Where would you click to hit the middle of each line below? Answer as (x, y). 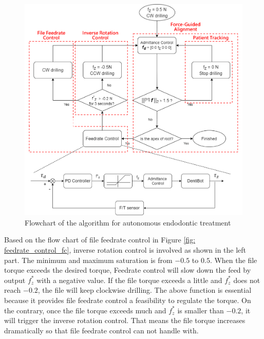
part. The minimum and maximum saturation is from (88, 260)
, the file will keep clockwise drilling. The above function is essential (145, 290)
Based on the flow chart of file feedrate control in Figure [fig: (100, 240)
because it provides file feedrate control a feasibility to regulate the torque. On (128, 300)
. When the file (233, 260)
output (15, 280)
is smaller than (201, 310)
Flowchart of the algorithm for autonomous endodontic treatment (128, 222)
